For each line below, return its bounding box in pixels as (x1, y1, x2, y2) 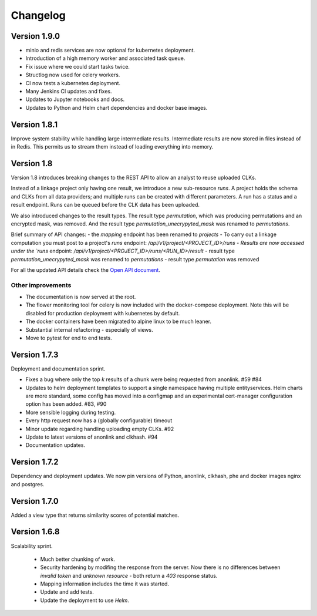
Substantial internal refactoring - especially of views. (25, 326, 153, 333)
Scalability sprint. (11, 542, 53, 549)
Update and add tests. (40, 588, 94, 595)
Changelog (11, 9, 66, 22)
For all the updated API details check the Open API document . (11, 266, 161, 273)
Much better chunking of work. (40, 556, 116, 563)
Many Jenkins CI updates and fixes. (25, 88, 112, 95)
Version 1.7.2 (11, 457, 59, 467)
